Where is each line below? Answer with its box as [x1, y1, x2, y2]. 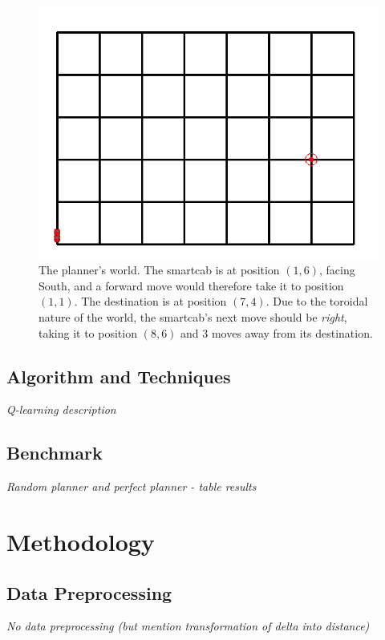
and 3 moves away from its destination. [180, 324, 373, 341]
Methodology [6, 525, 155, 558]
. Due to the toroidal [265, 293, 368, 310]
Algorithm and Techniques [6, 363, 231, 388]
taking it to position [38, 324, 137, 341]
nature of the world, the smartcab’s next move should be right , [38, 309, 347, 326]
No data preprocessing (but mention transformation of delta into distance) [6, 618, 370, 634]
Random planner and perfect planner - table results [6, 478, 257, 495]
